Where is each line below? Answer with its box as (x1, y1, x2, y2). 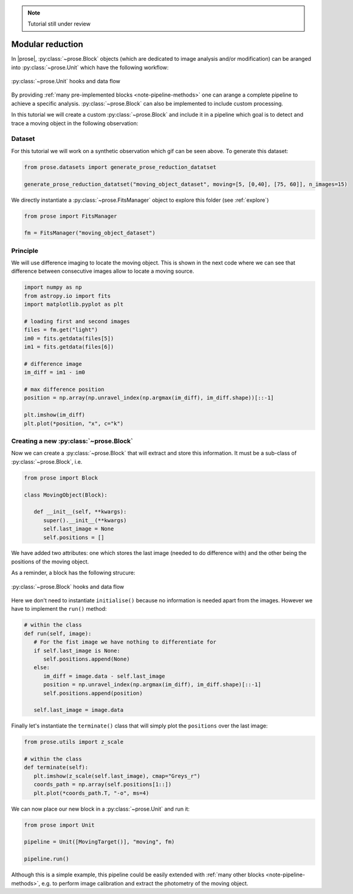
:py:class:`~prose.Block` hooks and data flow (11, 583, 125, 590)
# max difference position (24, 386, 105, 393)
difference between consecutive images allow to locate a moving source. (11, 267, 194, 275)
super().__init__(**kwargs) (43, 517, 127, 524)
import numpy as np (24, 284, 82, 291)
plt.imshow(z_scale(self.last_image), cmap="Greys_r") (33, 772, 200, 779)
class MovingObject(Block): (24, 491, 108, 498)
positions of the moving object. (11, 558, 89, 565)
